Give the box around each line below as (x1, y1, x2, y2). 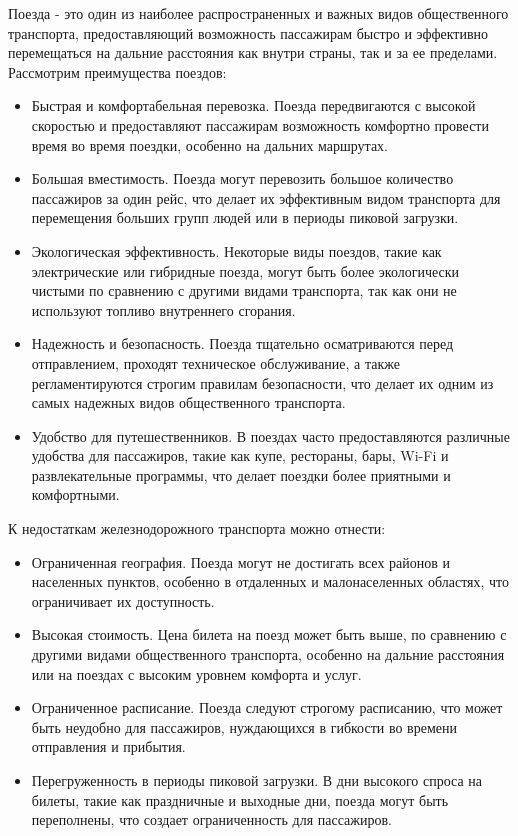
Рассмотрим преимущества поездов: (8, 61, 227, 82)
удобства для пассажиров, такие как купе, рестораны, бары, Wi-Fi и (31, 445, 449, 466)
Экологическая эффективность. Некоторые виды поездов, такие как (31, 240, 442, 261)
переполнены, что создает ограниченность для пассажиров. (31, 809, 392, 830)
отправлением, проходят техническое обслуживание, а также (31, 352, 400, 373)
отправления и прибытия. (31, 736, 186, 757)
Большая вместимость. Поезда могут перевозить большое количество (31, 168, 454, 189)
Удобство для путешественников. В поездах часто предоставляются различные (31, 425, 510, 446)
